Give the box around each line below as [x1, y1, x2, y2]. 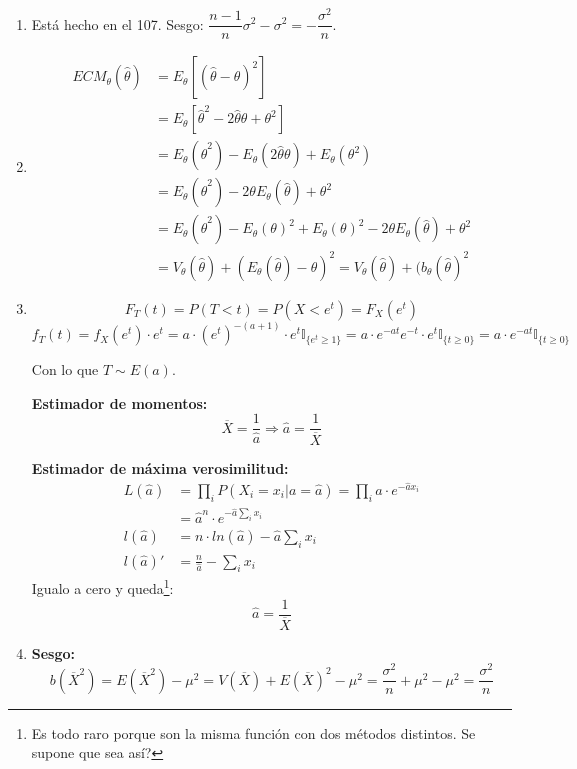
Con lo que [31, 359, 99, 380]
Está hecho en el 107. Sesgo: [31, 13, 204, 34]
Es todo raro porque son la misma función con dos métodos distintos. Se [31, 722, 476, 743]
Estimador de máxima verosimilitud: [31, 457, 289, 478]
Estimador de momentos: [31, 392, 208, 413]
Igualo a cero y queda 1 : [31, 575, 174, 599]
